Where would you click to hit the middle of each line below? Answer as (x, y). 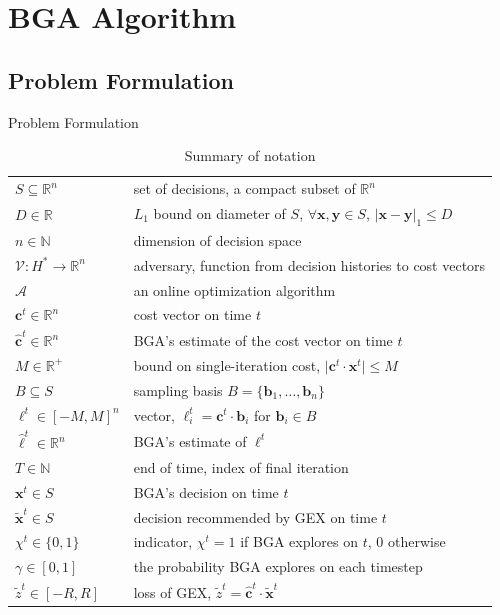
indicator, (163, 541)
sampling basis (178, 389)
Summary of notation (250, 155)
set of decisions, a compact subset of (244, 188)
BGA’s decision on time (206, 491)
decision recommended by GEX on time (255, 516)
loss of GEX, (172, 591)
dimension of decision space (217, 239)
